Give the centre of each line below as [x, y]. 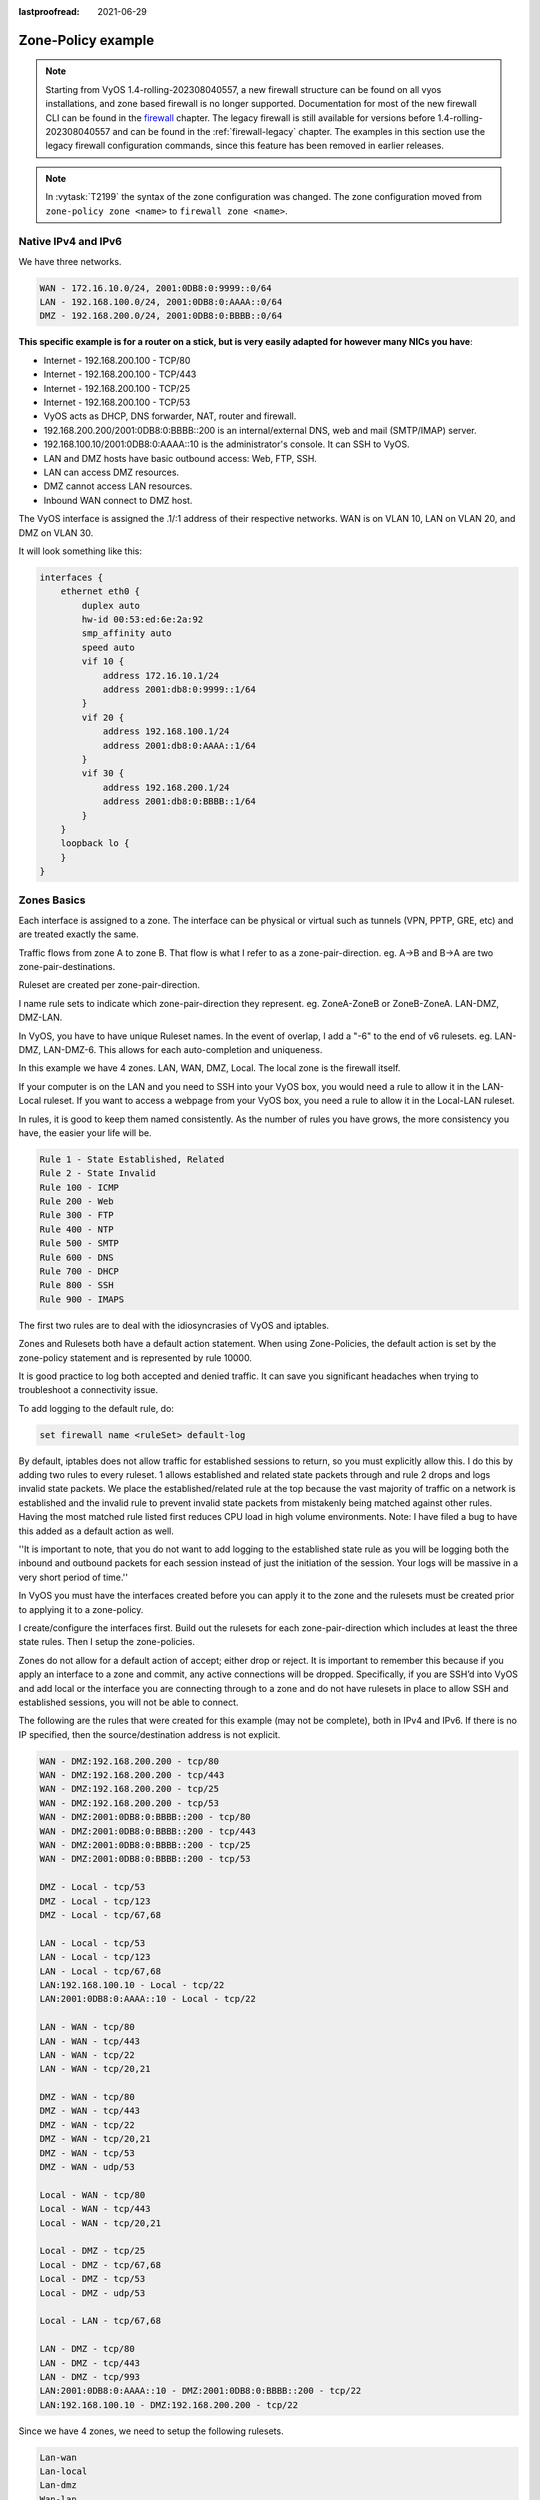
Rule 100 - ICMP [79, 1187]
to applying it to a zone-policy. [81, 1609]
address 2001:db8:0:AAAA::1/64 [179, 745]
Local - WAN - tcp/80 [92, 2194]
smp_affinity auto [126, 633]
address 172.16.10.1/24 [161, 675]
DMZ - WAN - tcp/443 [89, 2111]
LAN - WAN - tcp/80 [87, 2027]
